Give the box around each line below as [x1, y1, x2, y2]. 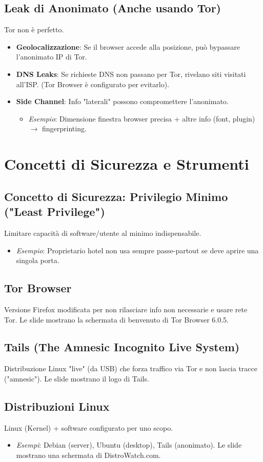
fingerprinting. [42, 123, 87, 134]
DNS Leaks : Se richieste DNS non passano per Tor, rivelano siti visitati [16, 68, 246, 79]
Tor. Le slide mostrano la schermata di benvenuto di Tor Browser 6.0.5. [4, 314, 229, 325]
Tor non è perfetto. [4, 24, 64, 35]
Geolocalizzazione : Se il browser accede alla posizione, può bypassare [16, 41, 240, 52]
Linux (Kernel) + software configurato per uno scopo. [4, 422, 173, 433]
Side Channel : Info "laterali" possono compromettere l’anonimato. [16, 96, 229, 107]
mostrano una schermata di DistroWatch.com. [16, 449, 161, 460]
